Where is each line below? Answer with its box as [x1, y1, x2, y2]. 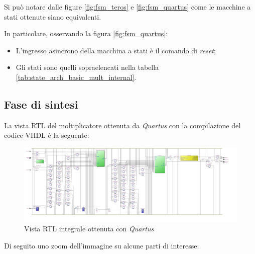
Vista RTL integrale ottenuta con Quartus [24, 223, 154, 234]
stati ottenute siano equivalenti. [4, 11, 101, 22]
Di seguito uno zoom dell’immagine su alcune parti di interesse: [4, 240, 199, 250]
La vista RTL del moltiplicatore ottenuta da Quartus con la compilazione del [4, 120, 241, 130]
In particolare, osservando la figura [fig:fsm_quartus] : [4, 28, 168, 39]
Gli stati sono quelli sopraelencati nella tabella [16, 62, 159, 72]
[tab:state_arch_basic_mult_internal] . [16, 71, 137, 82]
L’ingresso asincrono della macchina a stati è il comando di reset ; [16, 45, 216, 55]
